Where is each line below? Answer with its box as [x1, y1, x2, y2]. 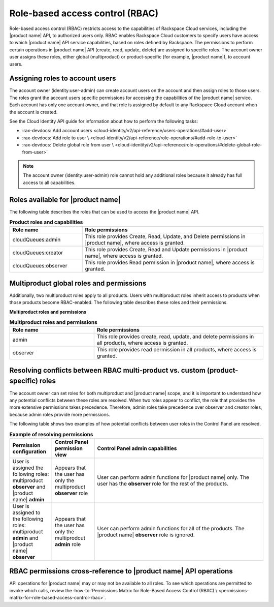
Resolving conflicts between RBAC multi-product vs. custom [9, 366, 205, 375]
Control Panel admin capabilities [97, 445, 177, 452]
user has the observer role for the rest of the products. [97, 480, 228, 487]
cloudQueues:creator [12, 249, 63, 256]
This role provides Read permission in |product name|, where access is [85, 259, 255, 266]
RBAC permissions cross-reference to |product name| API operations [9, 567, 233, 575]
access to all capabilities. [23, 179, 76, 186]
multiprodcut [55, 534, 86, 541]
